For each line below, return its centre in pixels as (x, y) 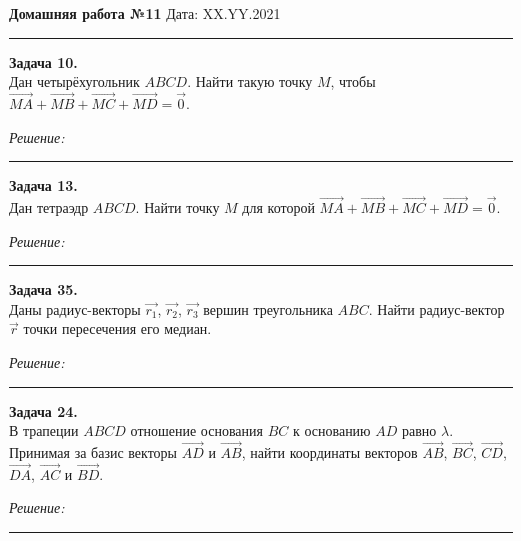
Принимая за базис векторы (93, 451)
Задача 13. (43, 185)
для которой (278, 207)
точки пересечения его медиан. (117, 328)
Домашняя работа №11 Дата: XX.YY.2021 (145, 13)
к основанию (331, 430)
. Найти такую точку (250, 81)
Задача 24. (43, 410)
